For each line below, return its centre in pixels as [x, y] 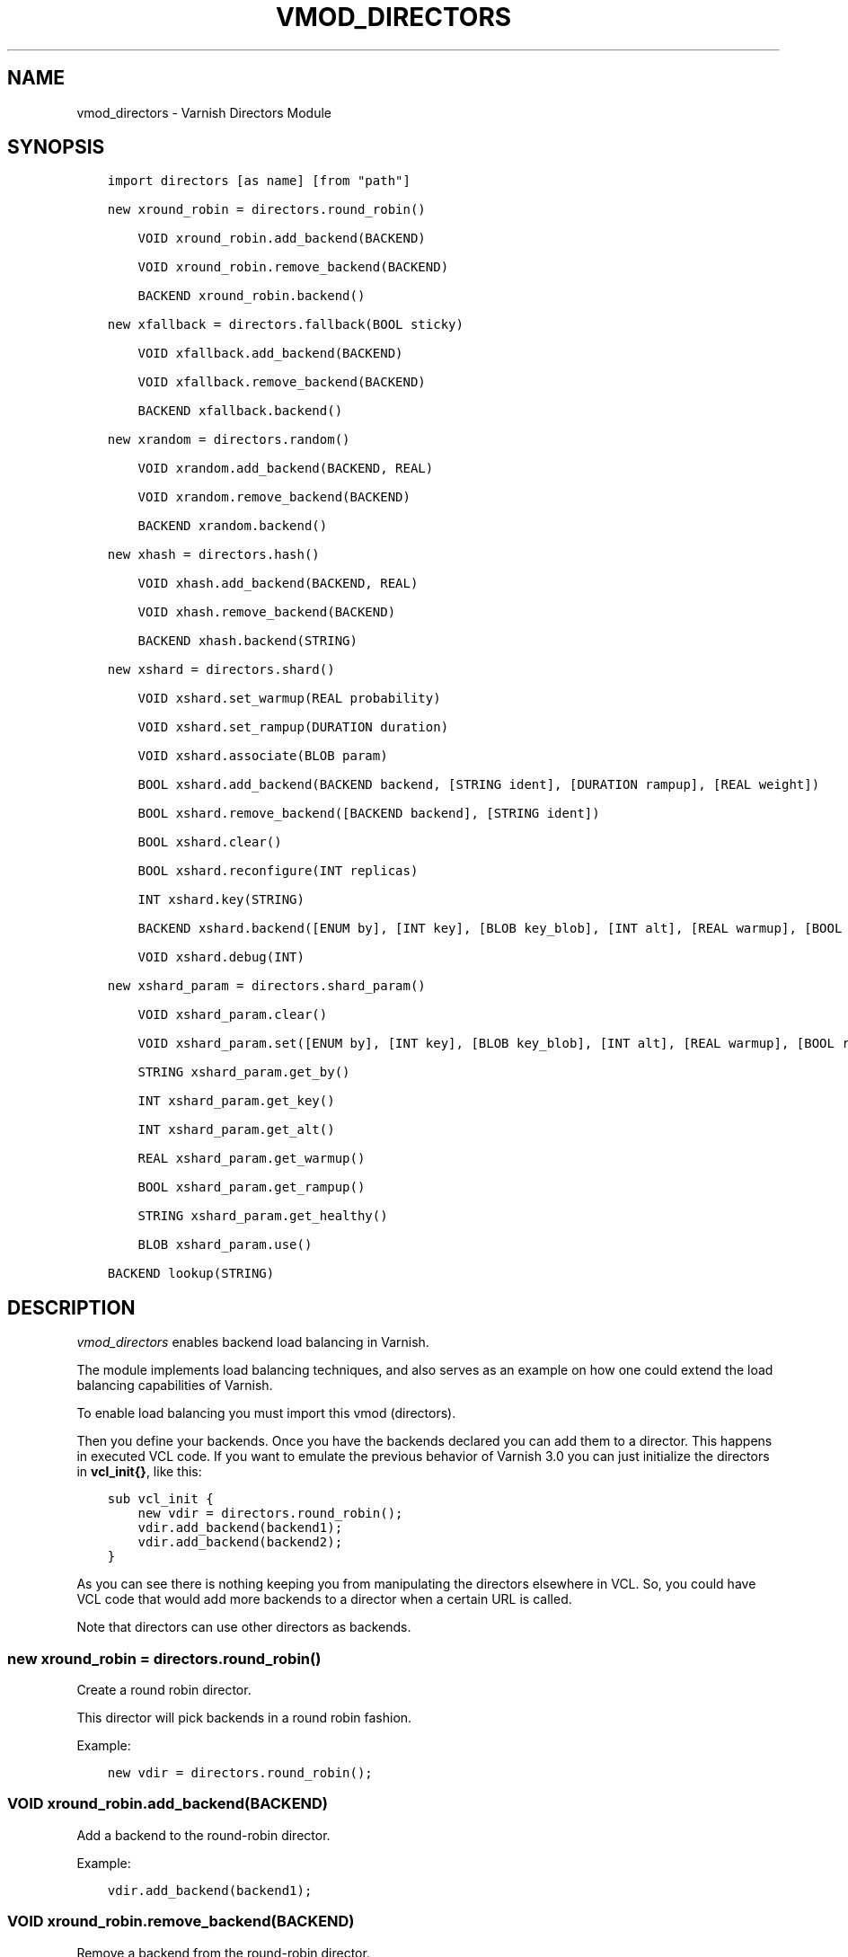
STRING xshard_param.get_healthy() [263, 1216]
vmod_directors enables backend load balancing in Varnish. [253, 1342]
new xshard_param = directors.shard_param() [266, 986]
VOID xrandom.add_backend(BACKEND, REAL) [286, 469]
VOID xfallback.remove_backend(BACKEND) [282, 382]
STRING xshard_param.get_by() [244, 1072]
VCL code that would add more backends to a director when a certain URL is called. [324, 1599]
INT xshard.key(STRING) [221, 900]
